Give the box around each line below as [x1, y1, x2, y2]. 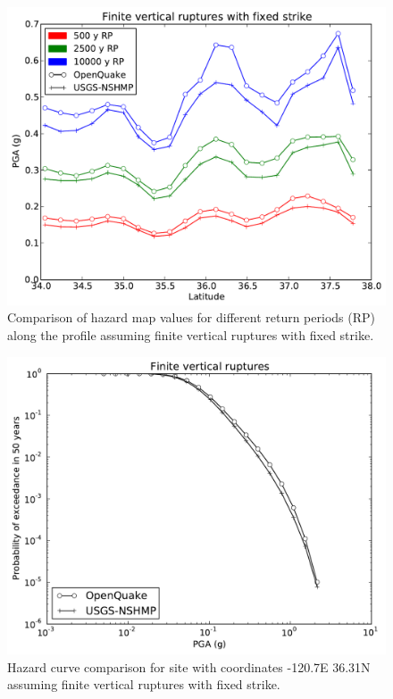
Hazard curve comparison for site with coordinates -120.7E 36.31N [7, 657, 371, 676]
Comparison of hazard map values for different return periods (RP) [7, 308, 375, 327]
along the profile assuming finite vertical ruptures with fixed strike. [7, 325, 374, 344]
